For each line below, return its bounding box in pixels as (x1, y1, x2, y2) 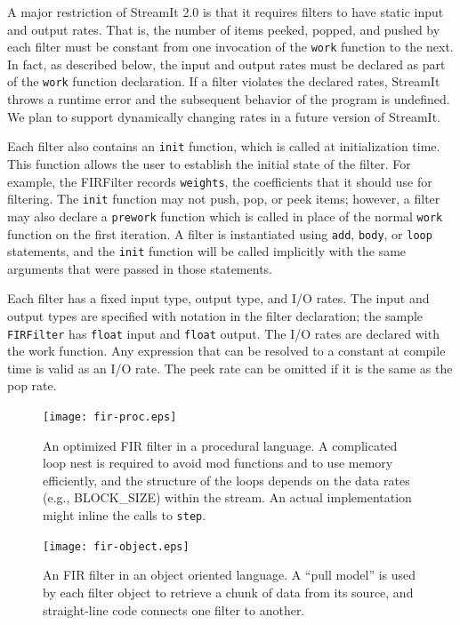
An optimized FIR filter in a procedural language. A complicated (43, 436, 398, 454)
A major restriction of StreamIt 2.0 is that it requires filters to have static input (7, 3, 444, 20)
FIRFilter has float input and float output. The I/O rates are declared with (7, 324, 440, 342)
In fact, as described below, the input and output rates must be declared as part (7, 54, 446, 73)
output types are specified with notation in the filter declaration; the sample (7, 307, 424, 325)
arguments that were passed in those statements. (7, 259, 272, 277)
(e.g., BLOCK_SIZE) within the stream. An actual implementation (43, 488, 412, 507)
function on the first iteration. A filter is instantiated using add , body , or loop (7, 224, 432, 243)
